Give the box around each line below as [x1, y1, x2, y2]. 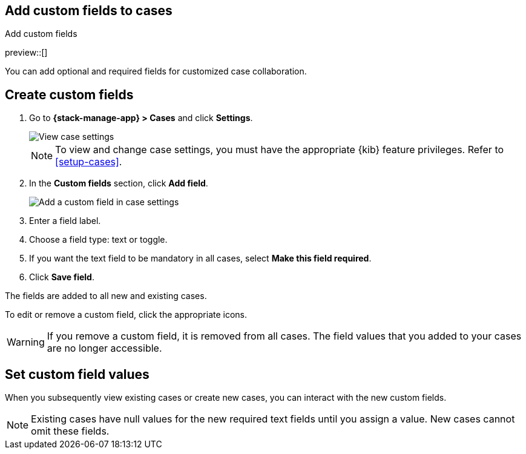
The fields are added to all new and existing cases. [5, 291, 207, 301]
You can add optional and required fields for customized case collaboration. [5, 66, 307, 77]
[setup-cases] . [55, 156, 122, 168]
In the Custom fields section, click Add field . [29, 178, 208, 189]
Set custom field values [5, 366, 150, 382]
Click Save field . [29, 272, 94, 283]
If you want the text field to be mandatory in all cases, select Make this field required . [29, 253, 372, 264]
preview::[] [5, 47, 48, 58]
